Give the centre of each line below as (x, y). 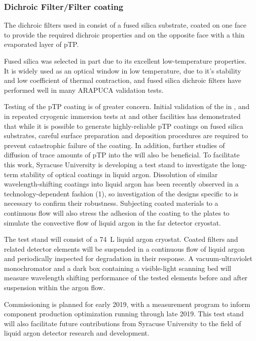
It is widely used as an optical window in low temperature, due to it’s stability (123, 70)
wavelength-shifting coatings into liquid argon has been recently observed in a (121, 184)
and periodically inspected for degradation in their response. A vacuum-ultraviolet (128, 258)
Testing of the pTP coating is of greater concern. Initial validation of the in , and (127, 106)
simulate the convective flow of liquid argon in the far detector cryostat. (112, 222)
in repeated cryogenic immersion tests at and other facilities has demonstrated (122, 116)
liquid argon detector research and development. (77, 333)
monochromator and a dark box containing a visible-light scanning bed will (118, 268)
